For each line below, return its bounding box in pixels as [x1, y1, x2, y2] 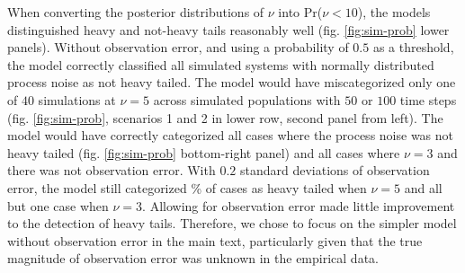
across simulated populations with [153, 90, 341, 109]
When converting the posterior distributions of [7, 3, 264, 21]
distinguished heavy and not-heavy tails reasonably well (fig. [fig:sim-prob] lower [7, 20, 450, 39]
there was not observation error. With [7, 161, 216, 180]
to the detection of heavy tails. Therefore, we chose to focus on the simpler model [7, 214, 457, 233]
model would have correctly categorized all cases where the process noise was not [7, 126, 454, 145]
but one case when [7, 196, 109, 215]
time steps [399, 90, 457, 109]
